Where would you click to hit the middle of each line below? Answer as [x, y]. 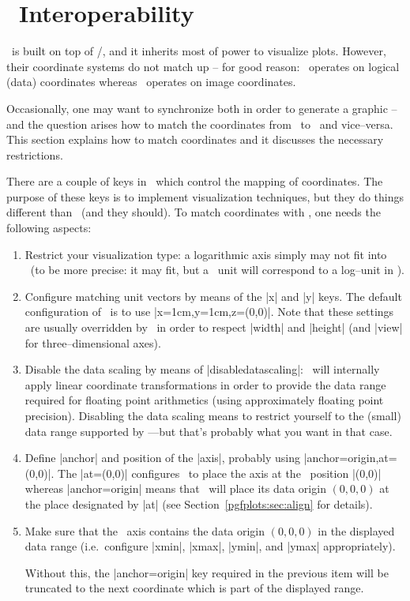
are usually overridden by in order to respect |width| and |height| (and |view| [214, 327]
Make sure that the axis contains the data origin [145, 530]
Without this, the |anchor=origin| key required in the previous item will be [207, 572]
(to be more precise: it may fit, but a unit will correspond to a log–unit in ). [218, 270]
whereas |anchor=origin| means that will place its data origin [175, 488]
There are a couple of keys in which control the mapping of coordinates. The [195, 181]
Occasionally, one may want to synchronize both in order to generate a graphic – [202, 108]
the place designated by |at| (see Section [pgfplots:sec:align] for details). [199, 503]
